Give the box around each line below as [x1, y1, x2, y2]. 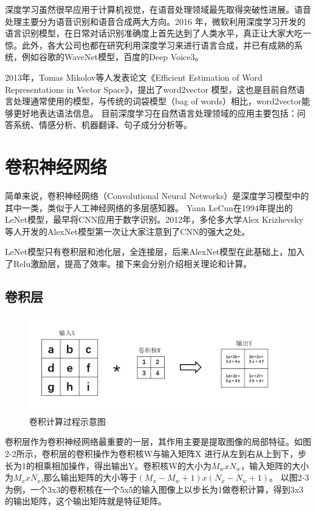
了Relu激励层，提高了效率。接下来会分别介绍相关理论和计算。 [5, 257, 252, 270]
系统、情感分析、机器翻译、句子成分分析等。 [13, 118, 192, 131]
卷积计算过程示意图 [29, 415, 106, 427]
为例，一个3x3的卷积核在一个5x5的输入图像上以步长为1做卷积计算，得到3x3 [5, 482, 304, 495]
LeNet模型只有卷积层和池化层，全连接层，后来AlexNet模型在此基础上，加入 [5, 245, 305, 258]
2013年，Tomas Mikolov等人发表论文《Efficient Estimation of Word [5, 70, 263, 83]
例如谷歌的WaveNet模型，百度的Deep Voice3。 [21, 50, 204, 63]
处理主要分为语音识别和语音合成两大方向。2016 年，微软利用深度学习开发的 [5, 15, 306, 27]
